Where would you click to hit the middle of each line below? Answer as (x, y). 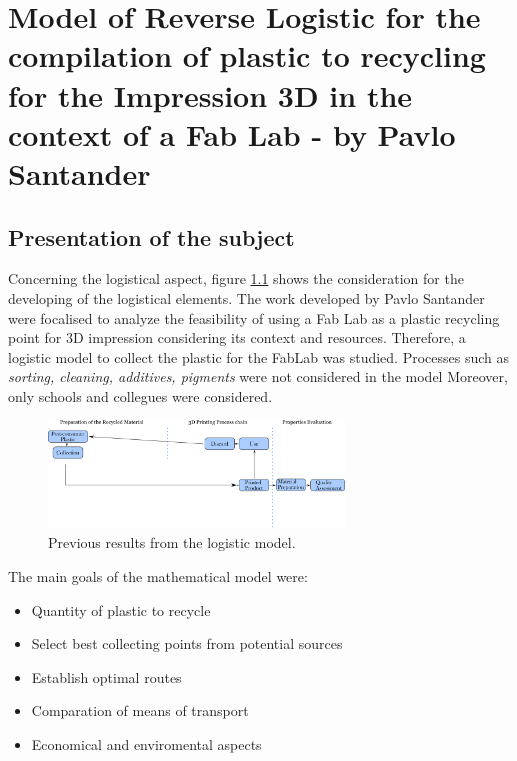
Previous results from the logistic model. (172, 542)
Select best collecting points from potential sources (187, 643)
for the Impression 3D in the (210, 94)
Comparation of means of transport (140, 710)
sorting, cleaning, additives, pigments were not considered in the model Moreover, (258, 376)
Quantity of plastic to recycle (121, 609)
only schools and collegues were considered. (140, 395)
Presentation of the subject (151, 236)
